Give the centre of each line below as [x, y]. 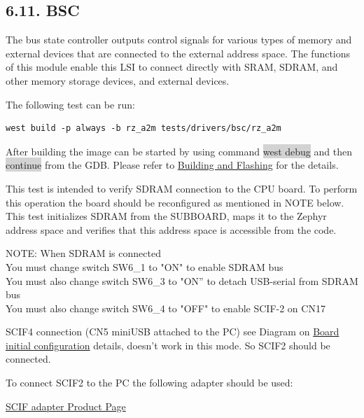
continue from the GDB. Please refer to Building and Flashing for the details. [172, 165]
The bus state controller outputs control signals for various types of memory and [179, 40]
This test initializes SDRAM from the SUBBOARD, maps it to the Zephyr [166, 216]
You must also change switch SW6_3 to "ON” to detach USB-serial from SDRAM [182, 280]
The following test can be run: [70, 104]
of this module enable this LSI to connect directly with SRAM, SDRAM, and [172, 67]
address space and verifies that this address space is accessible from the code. [171, 229]
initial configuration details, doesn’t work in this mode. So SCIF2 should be [168, 345]
